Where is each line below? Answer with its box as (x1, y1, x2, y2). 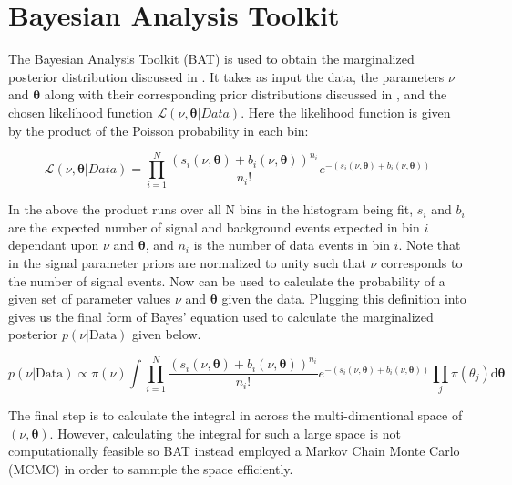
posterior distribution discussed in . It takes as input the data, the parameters (8, 67, 445, 86)
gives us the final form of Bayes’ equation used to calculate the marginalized (8, 306, 434, 325)
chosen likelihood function (8, 102, 153, 121)
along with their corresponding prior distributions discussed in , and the (44, 85, 447, 104)
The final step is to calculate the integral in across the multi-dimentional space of (8, 406, 463, 425)
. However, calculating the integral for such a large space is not (49, 423, 401, 442)
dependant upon (8, 235, 99, 254)
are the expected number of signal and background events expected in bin (8, 217, 420, 236)
